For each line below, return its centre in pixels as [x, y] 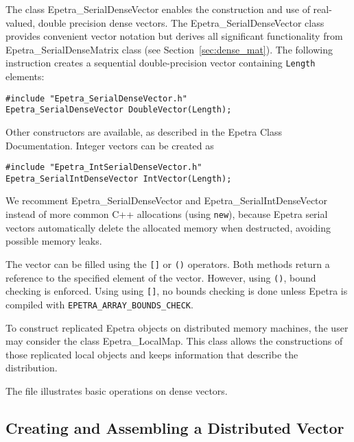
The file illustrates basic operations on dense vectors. [117, 390]
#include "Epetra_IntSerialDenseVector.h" [104, 168]
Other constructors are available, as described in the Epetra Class [144, 131]
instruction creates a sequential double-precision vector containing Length [161, 63]
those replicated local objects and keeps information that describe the [152, 354]
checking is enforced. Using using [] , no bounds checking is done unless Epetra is [177, 291]
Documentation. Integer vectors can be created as [110, 145]
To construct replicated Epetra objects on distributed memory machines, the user [177, 327]
